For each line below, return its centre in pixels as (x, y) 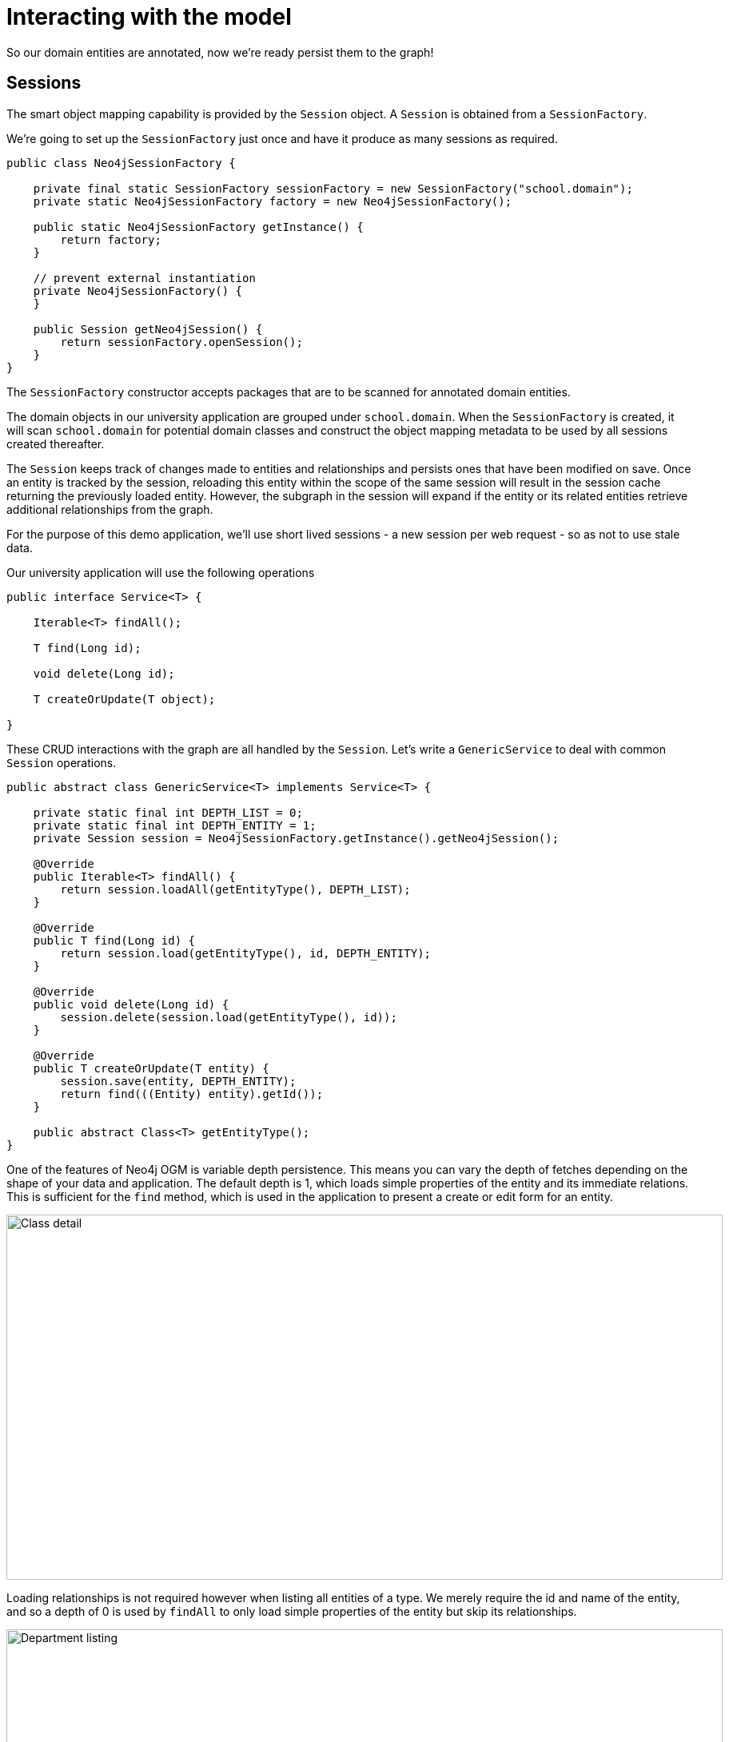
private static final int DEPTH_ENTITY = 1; (175, 825)
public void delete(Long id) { (131, 1004)
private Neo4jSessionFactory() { (138, 290)
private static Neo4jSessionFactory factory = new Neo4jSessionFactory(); (273, 201)
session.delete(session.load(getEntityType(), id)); (229, 1017)
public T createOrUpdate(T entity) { (151, 1068)
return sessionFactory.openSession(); (181, 342)
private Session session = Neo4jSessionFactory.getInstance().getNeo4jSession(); (296, 838)
